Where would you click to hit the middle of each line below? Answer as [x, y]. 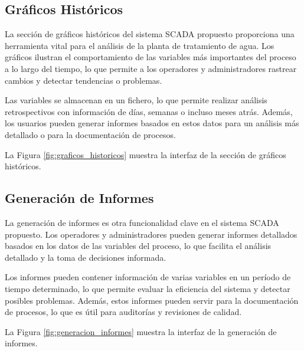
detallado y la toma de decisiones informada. [86, 257]
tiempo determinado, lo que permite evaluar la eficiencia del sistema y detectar [148, 288]
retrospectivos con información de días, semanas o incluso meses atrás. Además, [149, 111]
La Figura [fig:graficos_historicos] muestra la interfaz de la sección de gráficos [146, 154]
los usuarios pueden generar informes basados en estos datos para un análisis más [152, 123]
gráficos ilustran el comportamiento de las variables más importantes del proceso [151, 57]
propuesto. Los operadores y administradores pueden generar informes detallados [151, 234]
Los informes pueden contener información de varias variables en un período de [148, 277]
